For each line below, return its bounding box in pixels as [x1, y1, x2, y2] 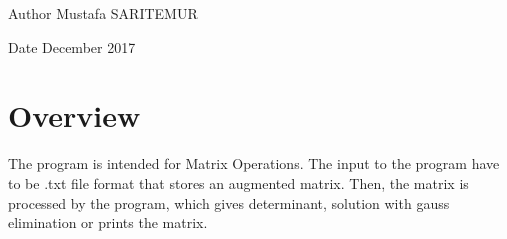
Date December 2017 [8, 36, 136, 57]
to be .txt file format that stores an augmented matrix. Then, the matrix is [8, 172, 469, 193]
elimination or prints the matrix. [8, 212, 208, 233]
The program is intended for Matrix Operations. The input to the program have [8, 153, 500, 174]
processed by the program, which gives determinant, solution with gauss [8, 192, 450, 213]
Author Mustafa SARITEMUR [8, 3, 198, 23]
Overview [8, 95, 141, 136]
